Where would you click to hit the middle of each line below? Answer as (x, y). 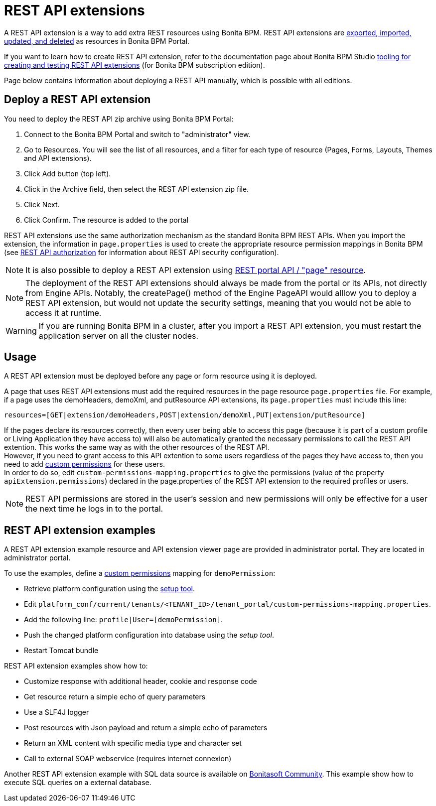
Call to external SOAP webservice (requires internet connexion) (128, 759)
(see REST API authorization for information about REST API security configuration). (142, 252)
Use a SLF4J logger (57, 712)
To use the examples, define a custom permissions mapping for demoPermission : (140, 573)
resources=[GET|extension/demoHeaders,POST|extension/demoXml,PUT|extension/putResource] (185, 415)
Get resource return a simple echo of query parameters (115, 697)
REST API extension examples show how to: (76, 666)
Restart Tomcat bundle (61, 651)
